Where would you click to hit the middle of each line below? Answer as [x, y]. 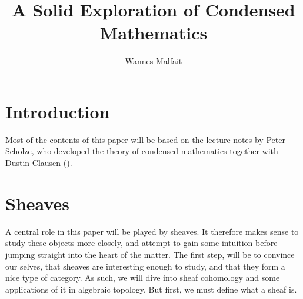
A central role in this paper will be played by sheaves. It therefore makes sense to [152, 231]
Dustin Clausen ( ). [39, 163]
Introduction [58, 111]
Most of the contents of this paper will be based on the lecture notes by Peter [145, 139]
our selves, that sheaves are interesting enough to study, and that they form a [145, 266]
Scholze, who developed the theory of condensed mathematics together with [142, 151]
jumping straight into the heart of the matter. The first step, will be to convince [150, 254]
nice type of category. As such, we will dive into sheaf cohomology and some [143, 278]
